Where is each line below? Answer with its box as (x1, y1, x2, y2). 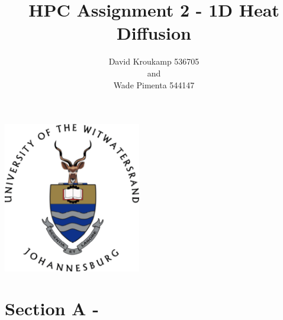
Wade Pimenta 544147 (113, 78, 195, 91)
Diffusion (117, 21, 191, 45)
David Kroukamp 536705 (108, 55, 200, 68)
